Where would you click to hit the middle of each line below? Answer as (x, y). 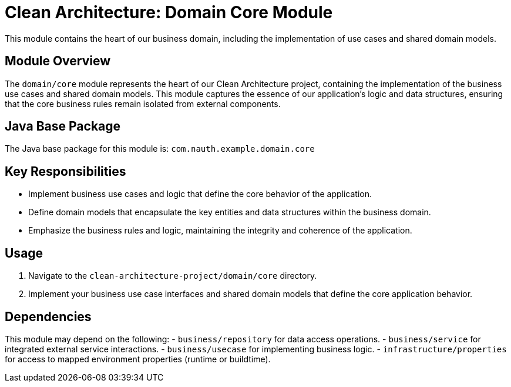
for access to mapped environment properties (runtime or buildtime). (138, 359)
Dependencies (48, 316)
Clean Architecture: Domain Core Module (169, 12)
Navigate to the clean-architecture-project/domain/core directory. (173, 276)
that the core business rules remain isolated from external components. (143, 104)
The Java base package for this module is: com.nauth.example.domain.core (160, 149)
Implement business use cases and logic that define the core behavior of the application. (200, 194)
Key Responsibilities (65, 171)
